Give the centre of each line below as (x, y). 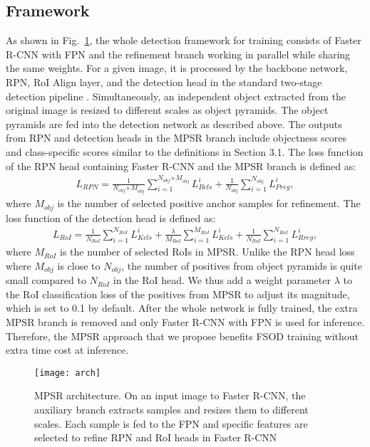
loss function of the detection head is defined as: (111, 217)
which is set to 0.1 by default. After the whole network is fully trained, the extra (182, 308)
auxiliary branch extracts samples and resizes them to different (171, 410)
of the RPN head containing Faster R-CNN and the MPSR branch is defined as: (181, 165)
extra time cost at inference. (67, 350)
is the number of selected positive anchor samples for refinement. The (209, 203)
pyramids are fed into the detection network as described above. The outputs (174, 123)
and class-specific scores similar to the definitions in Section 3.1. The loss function (185, 151)
